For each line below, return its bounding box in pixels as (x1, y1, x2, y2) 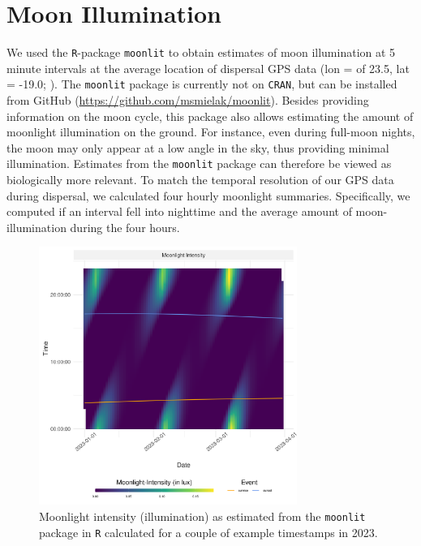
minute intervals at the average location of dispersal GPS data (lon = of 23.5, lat (6, 59, 410, 76)
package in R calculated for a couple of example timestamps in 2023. (39, 523, 378, 540)
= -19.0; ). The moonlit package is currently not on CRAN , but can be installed (6, 75, 397, 92)
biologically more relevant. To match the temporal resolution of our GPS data (6, 171, 394, 188)
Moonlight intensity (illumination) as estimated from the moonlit (39, 508, 366, 525)
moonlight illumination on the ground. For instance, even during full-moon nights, (6, 123, 415, 140)
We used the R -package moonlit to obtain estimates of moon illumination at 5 (6, 44, 396, 61)
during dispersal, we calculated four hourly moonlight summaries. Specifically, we (6, 187, 410, 204)
